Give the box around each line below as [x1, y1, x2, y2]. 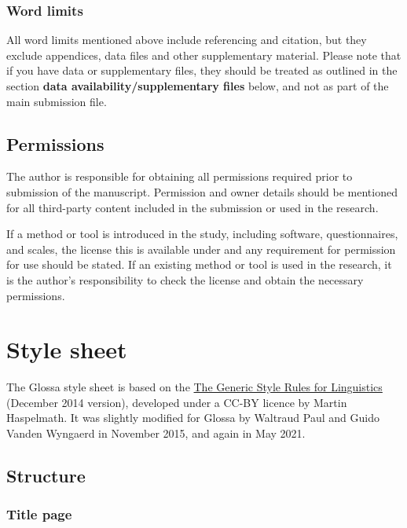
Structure [6, 464, 86, 488]
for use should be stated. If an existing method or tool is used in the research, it [6, 256, 392, 273]
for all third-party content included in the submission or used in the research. [6, 199, 379, 215]
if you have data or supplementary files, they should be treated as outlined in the [6, 62, 398, 79]
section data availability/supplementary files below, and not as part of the [6, 78, 389, 93]
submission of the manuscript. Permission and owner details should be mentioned [6, 183, 398, 200]
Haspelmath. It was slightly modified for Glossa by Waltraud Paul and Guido [6, 409, 379, 426]
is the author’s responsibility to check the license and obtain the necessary [6, 271, 364, 288]
